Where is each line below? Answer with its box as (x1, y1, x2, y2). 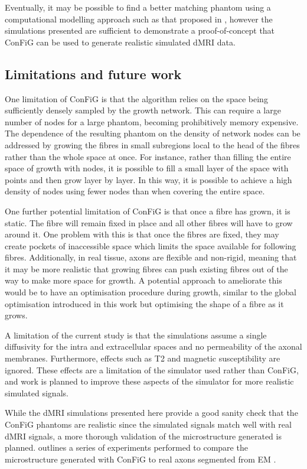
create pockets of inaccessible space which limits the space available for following (5, 239, 296, 252)
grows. (5, 309, 28, 321)
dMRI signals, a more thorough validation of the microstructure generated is (5, 429, 282, 442)
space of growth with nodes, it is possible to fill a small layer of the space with (5, 162, 289, 174)
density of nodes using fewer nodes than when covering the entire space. (5, 185, 265, 197)
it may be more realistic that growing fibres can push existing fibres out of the (5, 262, 288, 275)
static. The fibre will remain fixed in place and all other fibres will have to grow (5, 216, 293, 229)
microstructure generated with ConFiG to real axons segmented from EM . (5, 452, 276, 465)
